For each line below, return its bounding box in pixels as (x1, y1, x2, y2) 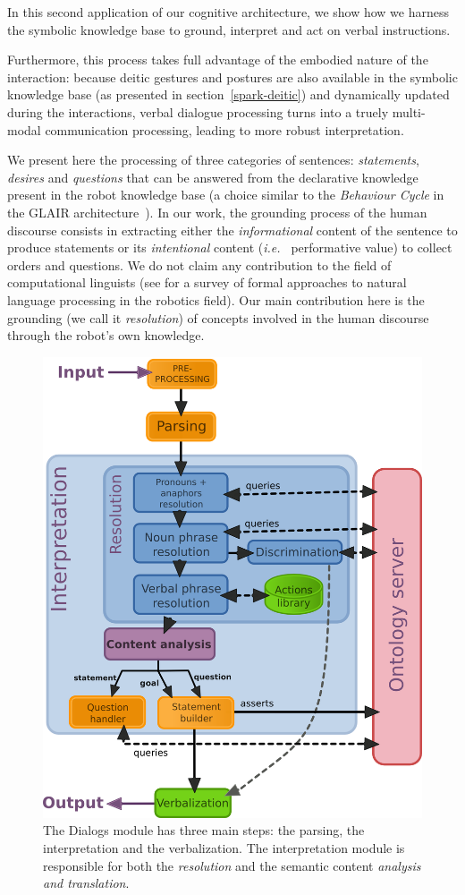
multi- (392, 102, 426, 121)
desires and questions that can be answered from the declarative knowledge (7, 167, 418, 186)
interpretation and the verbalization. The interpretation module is (43, 838, 405, 857)
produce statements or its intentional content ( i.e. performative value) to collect (7, 238, 452, 257)
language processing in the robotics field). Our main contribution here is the (7, 290, 425, 309)
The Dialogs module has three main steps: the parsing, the (43, 821, 365, 840)
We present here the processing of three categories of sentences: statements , (7, 150, 419, 169)
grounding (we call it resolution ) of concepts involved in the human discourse (7, 308, 429, 327)
